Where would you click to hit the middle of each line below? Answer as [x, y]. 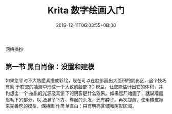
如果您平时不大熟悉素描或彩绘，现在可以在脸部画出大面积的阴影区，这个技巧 [86, 80]
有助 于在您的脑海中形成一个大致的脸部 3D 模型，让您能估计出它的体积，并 [84, 87]
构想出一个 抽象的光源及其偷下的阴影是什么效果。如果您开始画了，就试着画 [84, 93]
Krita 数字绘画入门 [86, 11]
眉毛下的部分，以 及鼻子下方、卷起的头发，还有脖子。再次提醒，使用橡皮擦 [84, 99]
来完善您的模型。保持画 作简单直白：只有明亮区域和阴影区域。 [71, 106]
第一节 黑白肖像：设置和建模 [50, 67]
